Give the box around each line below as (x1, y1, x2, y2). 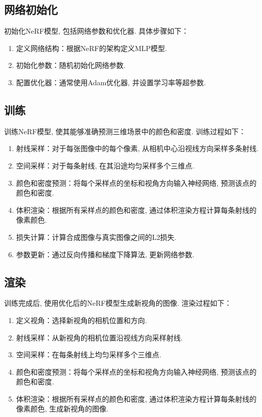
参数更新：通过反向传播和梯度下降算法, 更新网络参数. (16, 249, 195, 259)
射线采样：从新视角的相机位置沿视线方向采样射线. (16, 332, 183, 342)
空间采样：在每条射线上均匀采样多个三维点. (16, 349, 161, 360)
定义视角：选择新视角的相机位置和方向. (16, 314, 147, 325)
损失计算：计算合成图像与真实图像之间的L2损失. (16, 231, 177, 242)
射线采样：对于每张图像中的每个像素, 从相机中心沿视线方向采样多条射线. (16, 143, 259, 154)
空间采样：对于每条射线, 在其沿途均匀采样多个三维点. (16, 160, 195, 170)
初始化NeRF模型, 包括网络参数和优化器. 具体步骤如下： (4, 26, 189, 36)
